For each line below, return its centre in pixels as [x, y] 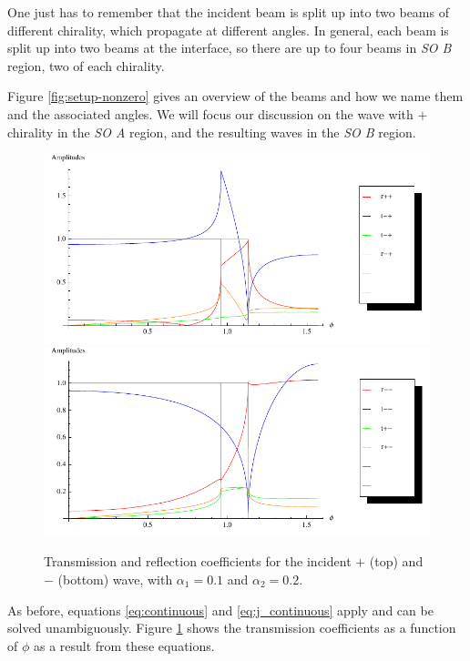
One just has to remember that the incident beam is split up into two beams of [228, 12]
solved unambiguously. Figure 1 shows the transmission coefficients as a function [232, 628]
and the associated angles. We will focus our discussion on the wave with [210, 113]
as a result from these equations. [124, 645]
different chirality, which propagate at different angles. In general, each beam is [228, 30]
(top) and [396, 561]
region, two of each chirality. [86, 65]
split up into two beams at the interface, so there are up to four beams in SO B [230, 48]
